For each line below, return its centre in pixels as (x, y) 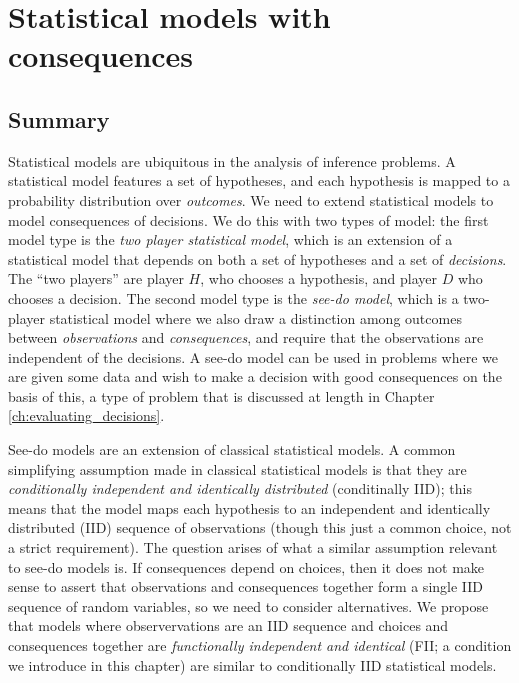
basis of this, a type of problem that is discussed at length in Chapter (221, 395)
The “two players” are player (96, 278)
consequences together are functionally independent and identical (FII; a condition (260, 645)
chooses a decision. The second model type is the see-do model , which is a (233, 297)
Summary (59, 118)
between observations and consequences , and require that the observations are (246, 337)
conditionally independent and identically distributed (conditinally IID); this (240, 488)
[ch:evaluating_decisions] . (86, 415)
